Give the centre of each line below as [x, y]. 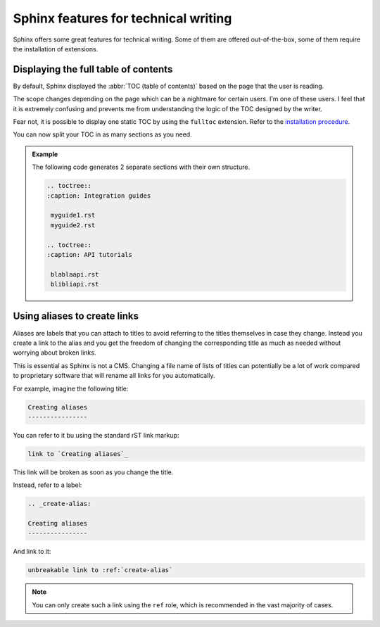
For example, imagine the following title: [71, 388]
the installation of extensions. [56, 49]
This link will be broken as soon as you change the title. [93, 472]
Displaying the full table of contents [93, 69]
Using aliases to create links [76, 316]
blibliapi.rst [75, 284]
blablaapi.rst [75, 274]
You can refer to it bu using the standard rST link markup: [96, 435]
